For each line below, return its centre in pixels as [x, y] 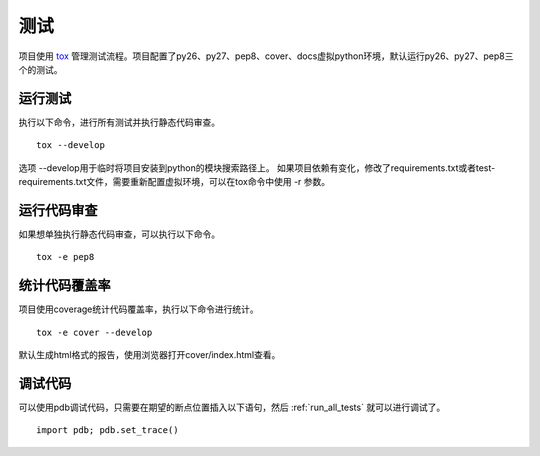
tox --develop [70, 145]
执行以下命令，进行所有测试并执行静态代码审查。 [119, 122]
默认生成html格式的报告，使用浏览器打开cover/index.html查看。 [149, 354]
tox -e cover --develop [94, 332]
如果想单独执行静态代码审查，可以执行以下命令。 [119, 234]
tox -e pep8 [65, 257]
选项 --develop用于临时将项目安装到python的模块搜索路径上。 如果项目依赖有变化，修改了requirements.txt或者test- [257, 167]
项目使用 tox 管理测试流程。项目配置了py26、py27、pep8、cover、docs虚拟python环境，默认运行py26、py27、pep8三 [266, 56]
